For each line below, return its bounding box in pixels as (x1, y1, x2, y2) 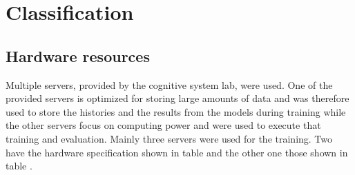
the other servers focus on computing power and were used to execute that (6, 118, 321, 132)
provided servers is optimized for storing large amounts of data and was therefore (6, 91, 349, 105)
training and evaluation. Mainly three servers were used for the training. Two (6, 131, 333, 145)
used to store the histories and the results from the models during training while (6, 104, 346, 119)
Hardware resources (6, 45, 150, 66)
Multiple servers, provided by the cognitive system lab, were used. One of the (6, 77, 333, 92)
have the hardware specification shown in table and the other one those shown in (6, 145, 348, 159)
